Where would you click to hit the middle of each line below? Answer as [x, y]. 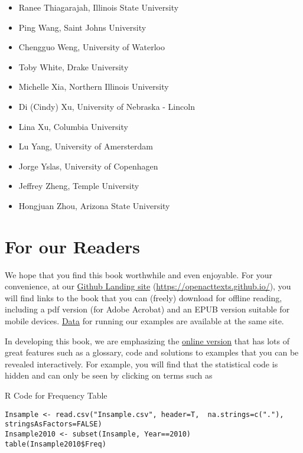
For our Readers [72, 246]
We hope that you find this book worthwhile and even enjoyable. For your [139, 274]
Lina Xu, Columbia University [73, 126]
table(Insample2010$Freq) [56, 444]
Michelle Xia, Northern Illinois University [94, 87]
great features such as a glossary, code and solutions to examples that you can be [152, 352]
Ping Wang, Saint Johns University [82, 27]
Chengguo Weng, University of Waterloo [92, 47]
